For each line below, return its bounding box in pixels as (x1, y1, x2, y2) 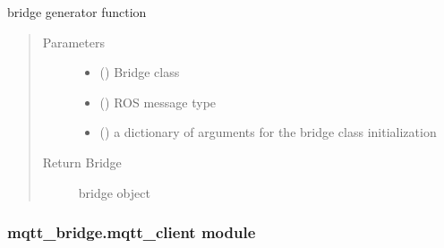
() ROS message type (99, 92, 217, 111)
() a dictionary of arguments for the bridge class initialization (99, 123, 437, 141)
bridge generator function (7, 3, 147, 21)
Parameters (42, 32, 105, 51)
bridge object (78, 183, 150, 201)
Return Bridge (42, 152, 122, 171)
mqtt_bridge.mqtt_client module (7, 221, 256, 244)
